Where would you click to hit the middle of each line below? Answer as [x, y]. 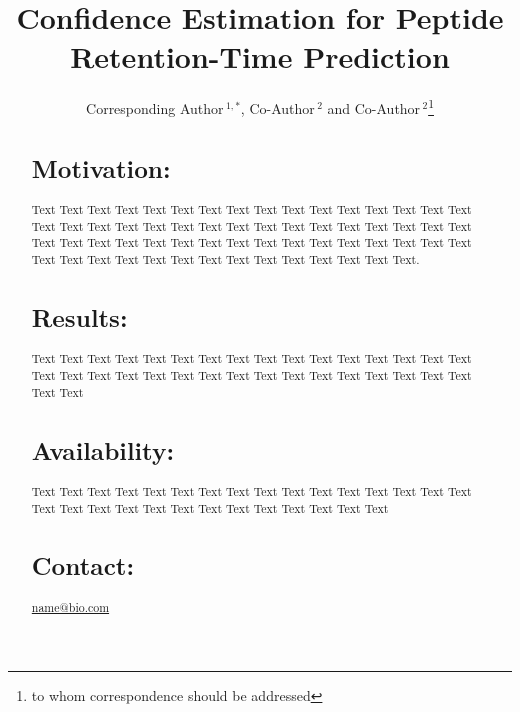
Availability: [103, 449]
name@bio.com [70, 606]
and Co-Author [374, 107]
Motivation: [101, 167]
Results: [79, 317]
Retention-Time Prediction [260, 56]
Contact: [83, 565]
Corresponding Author [155, 107]
